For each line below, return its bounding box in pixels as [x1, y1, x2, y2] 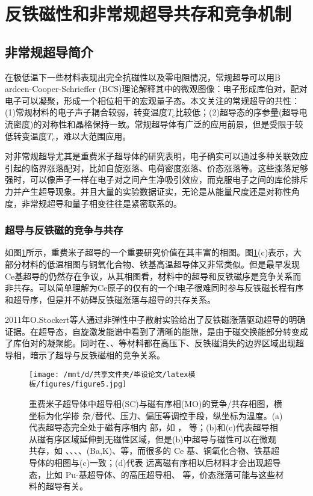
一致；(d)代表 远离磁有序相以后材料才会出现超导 [90, 456, 281, 468]
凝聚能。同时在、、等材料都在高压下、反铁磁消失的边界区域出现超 [46, 337, 304, 349]
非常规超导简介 [5, 42, 93, 61]
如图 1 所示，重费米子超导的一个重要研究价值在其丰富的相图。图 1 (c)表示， [5, 246, 294, 259]
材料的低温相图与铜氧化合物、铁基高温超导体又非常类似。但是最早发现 [21, 257, 300, 270]
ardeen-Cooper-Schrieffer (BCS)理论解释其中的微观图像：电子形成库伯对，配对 [5, 82, 308, 95]
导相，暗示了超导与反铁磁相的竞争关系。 [5, 349, 165, 361]
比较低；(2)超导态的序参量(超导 [175, 106, 299, 118]
